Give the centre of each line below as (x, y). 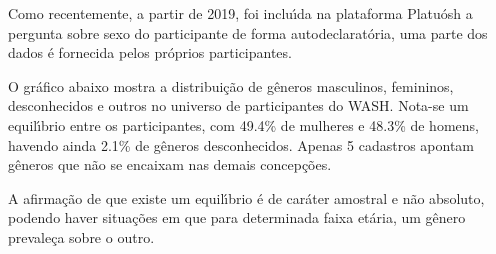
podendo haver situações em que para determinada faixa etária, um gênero (237, 217)
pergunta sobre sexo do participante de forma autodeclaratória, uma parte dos (248, 32)
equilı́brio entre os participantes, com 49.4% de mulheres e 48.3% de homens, (243, 124)
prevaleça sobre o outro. (81, 236)
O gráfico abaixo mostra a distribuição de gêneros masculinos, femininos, (231, 85)
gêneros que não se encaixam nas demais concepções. (170, 164)
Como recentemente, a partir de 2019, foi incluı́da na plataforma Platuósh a (240, 13)
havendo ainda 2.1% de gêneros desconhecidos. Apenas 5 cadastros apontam (241, 144)
